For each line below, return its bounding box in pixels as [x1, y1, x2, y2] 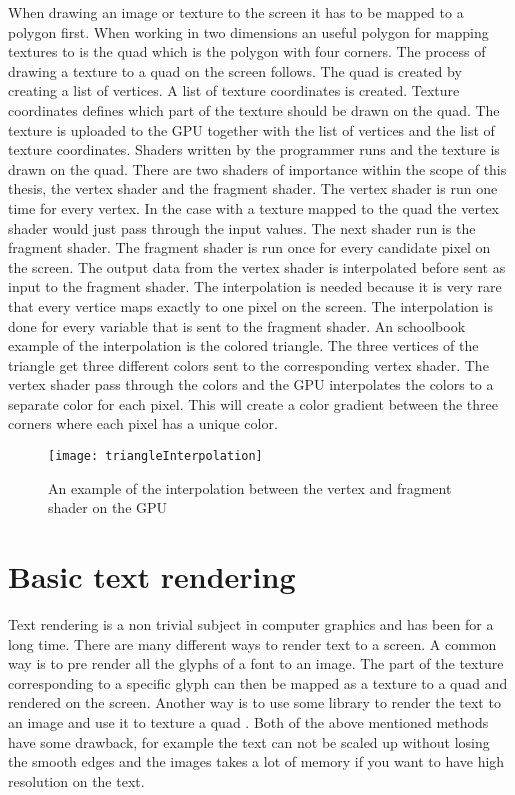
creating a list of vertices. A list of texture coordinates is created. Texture [8, 80, 460, 101]
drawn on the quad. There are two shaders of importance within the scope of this [8, 158, 507, 179]
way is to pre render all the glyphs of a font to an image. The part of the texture [8, 653, 504, 674]
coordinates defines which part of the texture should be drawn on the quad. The [8, 99, 500, 120]
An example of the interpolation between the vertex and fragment [48, 477, 452, 498]
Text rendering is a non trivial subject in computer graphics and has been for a [8, 614, 494, 635]
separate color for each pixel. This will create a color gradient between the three [8, 393, 498, 414]
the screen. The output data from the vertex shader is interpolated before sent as [8, 256, 506, 277]
